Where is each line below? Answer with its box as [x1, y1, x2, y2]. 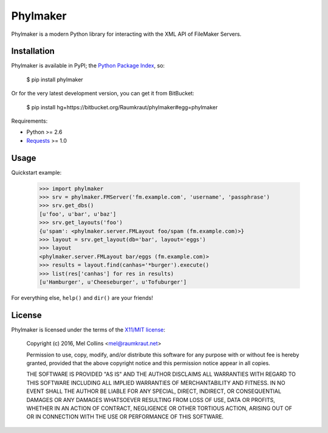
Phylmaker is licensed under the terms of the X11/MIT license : [11, 326, 165, 333]
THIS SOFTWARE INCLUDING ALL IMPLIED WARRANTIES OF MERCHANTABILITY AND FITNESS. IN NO [26, 379, 285, 386]
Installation [11, 46, 55, 56]
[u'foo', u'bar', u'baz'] [39, 210, 117, 217]
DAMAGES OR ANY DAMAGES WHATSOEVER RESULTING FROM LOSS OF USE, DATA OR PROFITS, [26, 396, 276, 403]
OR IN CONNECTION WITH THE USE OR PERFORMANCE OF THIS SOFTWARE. [26, 413, 224, 420]
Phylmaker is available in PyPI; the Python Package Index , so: [11, 62, 165, 69]
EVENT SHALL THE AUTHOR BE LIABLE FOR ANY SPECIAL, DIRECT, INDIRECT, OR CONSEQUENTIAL [26, 387, 282, 395]
